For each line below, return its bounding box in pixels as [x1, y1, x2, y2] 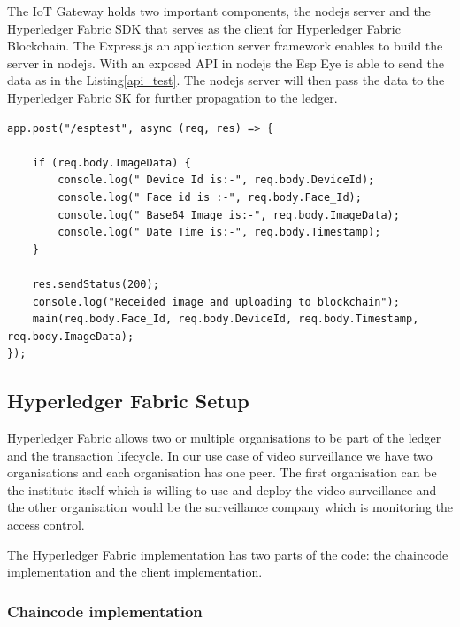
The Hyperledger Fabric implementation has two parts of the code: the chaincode [7, 545, 448, 563]
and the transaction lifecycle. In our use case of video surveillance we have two [7, 445, 433, 464]
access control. [7, 515, 85, 534]
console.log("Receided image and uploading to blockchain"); [32, 295, 400, 308]
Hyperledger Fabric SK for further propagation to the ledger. [7, 88, 338, 106]
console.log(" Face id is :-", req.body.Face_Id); [57, 190, 362, 204]
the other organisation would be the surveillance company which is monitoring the [7, 498, 454, 516]
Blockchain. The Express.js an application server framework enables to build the [7, 36, 443, 55]
